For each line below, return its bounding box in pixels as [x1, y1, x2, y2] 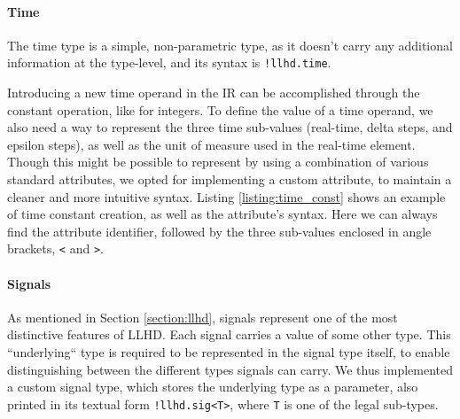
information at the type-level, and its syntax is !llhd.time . [7, 53, 331, 72]
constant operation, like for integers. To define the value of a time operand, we [7, 100, 433, 119]
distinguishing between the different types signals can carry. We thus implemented [7, 360, 454, 378]
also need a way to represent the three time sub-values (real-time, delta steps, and [7, 118, 453, 136]
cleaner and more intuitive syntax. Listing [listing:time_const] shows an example [7, 187, 446, 206]
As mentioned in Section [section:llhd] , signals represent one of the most [7, 307, 398, 326]
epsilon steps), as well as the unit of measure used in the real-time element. [7, 135, 416, 153]
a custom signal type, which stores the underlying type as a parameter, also [7, 377, 418, 396]
